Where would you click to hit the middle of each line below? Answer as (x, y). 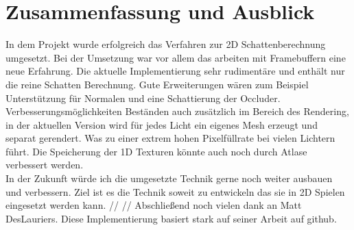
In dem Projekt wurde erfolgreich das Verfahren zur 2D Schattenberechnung (166, 44)
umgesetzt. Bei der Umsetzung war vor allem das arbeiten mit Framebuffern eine (176, 57)
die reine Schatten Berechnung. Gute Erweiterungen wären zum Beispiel (157, 84)
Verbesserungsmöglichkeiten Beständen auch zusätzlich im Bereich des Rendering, (177, 111)
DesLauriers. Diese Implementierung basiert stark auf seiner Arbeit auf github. (171, 218)
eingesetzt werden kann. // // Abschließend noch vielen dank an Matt (154, 205)
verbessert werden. (45, 165)
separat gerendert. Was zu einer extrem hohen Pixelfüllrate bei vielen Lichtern (170, 138)
